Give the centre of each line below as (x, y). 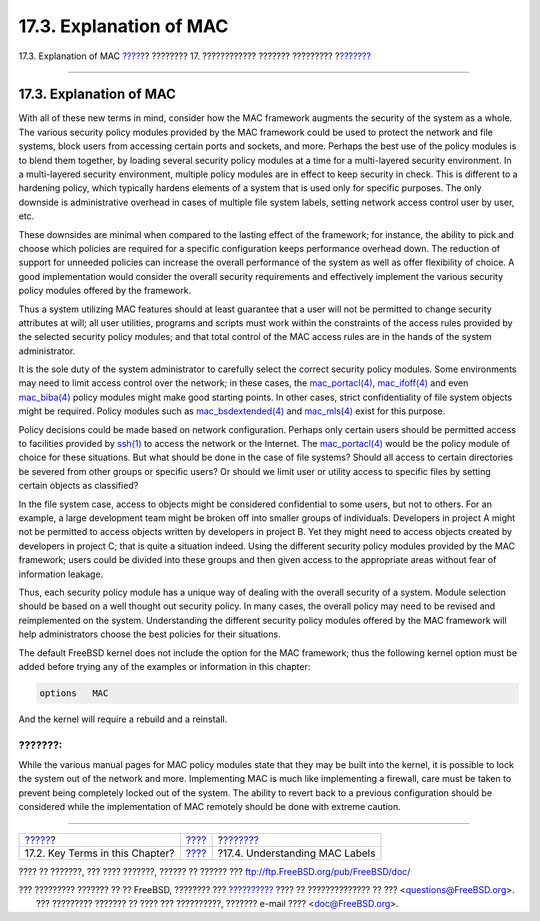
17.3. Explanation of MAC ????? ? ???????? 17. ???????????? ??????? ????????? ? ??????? (195, 56)
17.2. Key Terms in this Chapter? (99, 853)
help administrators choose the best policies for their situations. (149, 634)
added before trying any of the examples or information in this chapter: (164, 666)
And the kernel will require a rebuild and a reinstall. (123, 719)
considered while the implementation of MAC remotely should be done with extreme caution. (210, 807)
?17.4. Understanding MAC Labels (296, 853)
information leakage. (61, 574)
